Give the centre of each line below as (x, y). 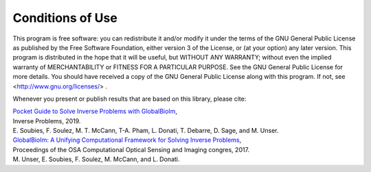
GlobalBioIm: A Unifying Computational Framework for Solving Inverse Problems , (127, 140)
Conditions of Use (65, 18)
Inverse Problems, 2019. (47, 121)
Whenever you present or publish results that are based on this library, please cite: (130, 99)
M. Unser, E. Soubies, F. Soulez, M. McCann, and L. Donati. (96, 159)
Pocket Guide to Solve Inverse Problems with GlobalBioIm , (95, 111)
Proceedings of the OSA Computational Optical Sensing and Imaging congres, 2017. (131, 149)
